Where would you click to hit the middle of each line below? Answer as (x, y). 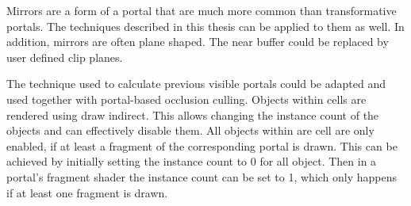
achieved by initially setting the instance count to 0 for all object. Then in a (192, 161)
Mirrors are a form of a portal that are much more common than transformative (202, 10)
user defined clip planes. (65, 57)
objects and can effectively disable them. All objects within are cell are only (190, 130)
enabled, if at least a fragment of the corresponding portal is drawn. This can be (202, 145)
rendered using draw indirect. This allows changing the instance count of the (193, 114)
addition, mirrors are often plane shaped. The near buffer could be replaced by (198, 42)
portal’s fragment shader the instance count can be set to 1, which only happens (202, 176)
